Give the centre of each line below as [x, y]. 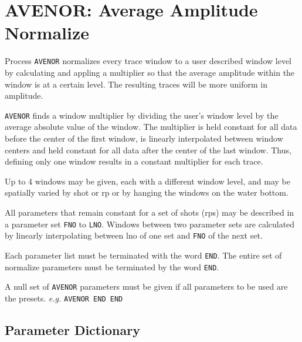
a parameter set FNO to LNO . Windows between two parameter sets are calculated [150, 224]
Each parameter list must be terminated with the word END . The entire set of [143, 255]
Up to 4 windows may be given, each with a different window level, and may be [147, 181]
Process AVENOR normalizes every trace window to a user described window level [148, 61]
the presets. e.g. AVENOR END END [64, 298]
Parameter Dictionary [72, 329]
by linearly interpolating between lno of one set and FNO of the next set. [134, 235]
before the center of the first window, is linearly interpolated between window [144, 138]
